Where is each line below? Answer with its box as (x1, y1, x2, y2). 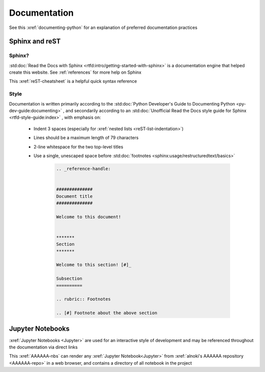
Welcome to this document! (56, 214, 121, 219)
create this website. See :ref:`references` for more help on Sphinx (9, 69, 142, 76)
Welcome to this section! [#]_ (56, 262, 132, 267)
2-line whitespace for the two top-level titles (33, 144, 124, 150)
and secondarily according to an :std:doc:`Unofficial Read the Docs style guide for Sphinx (65, 108, 247, 114)
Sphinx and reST (9, 37, 61, 46)
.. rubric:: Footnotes (56, 296, 111, 302)
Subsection (56, 276, 82, 282)
